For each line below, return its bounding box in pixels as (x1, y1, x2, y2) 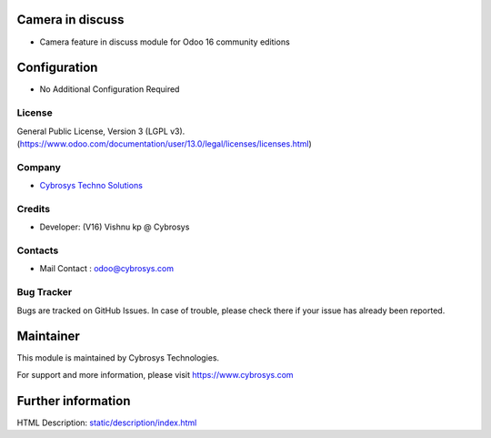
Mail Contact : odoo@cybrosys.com (39, 263, 175, 274)
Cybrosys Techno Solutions (39, 180, 143, 191)
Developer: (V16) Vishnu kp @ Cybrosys (39, 221, 190, 232)
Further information (16, 392, 131, 409)
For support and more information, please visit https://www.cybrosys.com (16, 369, 295, 380)
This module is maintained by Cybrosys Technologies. (16, 352, 220, 363)
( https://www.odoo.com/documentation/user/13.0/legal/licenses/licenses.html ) (16, 138, 313, 149)
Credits (16, 202, 50, 215)
